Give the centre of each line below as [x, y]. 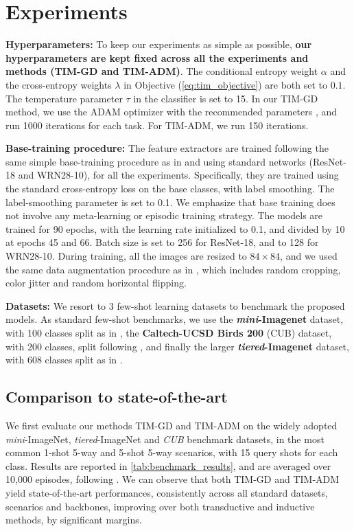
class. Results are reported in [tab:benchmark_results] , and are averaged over [168, 465]
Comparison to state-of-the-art [117, 397]
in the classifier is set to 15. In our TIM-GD [226, 98]
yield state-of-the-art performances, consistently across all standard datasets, [167, 492]
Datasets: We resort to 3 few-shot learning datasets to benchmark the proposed [175, 305]
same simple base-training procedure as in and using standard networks [156, 161]
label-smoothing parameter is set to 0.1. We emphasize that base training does [170, 202]
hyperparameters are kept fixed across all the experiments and [157, 57]
